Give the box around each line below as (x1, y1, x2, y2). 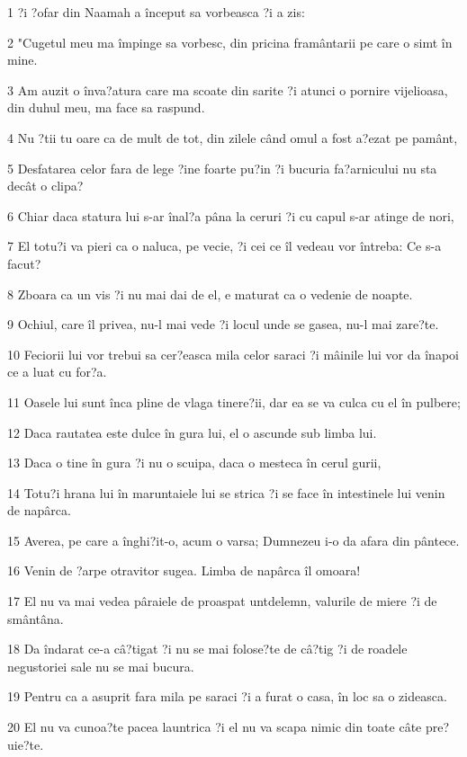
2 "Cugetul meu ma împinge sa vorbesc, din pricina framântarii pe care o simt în (7, 32, 453, 51)
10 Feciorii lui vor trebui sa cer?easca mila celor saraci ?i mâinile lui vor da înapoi (7, 344, 459, 363)
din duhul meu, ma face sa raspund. (7, 98, 205, 117)
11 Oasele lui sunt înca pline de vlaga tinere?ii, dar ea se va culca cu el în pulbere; (7, 392, 461, 411)
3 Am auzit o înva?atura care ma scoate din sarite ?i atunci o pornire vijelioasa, (7, 80, 448, 99)
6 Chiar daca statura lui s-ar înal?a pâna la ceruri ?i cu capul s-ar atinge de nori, (7, 206, 454, 225)
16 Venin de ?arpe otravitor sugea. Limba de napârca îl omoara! (7, 561, 361, 580)
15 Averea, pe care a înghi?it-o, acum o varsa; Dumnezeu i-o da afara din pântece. (7, 530, 460, 549)
